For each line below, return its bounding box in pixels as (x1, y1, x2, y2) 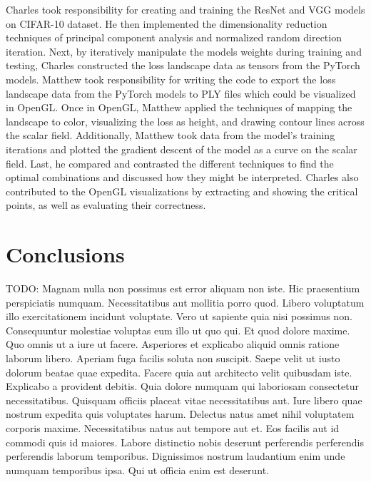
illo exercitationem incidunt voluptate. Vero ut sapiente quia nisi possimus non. (6, 309, 352, 324)
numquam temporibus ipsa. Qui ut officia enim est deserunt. (6, 462, 270, 477)
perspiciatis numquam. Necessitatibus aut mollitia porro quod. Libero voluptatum (6, 294, 365, 309)
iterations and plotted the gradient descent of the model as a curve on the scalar (6, 141, 357, 156)
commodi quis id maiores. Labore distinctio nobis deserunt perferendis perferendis (6, 434, 364, 449)
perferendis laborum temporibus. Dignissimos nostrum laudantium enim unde (6, 448, 345, 463)
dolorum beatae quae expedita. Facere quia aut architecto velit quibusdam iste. (6, 364, 352, 379)
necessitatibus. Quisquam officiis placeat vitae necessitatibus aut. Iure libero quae (6, 392, 362, 407)
